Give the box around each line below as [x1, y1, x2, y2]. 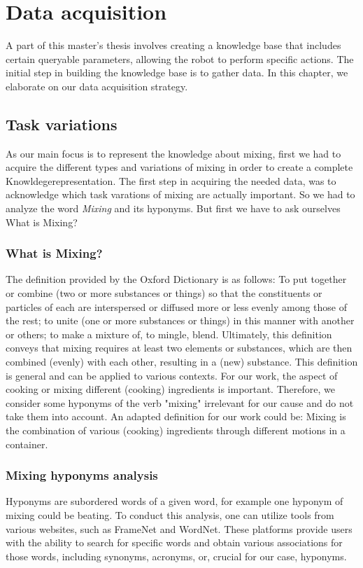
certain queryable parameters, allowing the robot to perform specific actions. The [6, 51, 354, 66]
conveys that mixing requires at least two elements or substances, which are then [6, 340, 353, 355]
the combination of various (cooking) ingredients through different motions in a [6, 423, 346, 438]
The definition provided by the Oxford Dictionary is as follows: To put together [6, 272, 347, 286]
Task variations [6, 113, 118, 134]
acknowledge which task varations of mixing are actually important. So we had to [6, 187, 355, 202]
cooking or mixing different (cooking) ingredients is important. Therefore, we [6, 382, 335, 396]
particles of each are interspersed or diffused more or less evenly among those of [6, 299, 348, 314]
